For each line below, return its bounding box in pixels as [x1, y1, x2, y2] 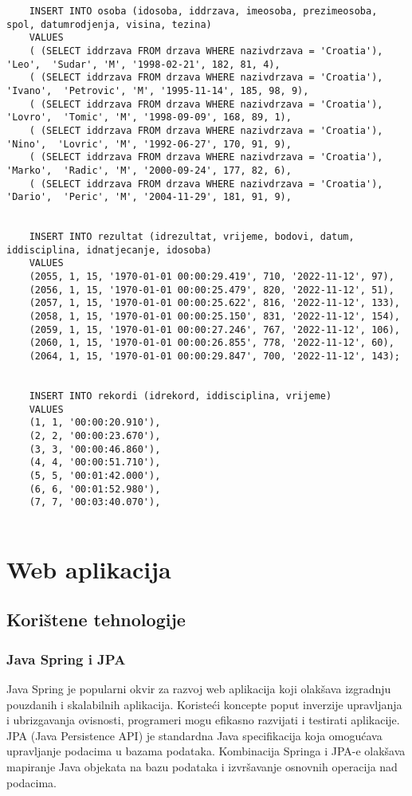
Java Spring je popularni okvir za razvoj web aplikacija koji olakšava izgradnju [6, 680, 391, 696]
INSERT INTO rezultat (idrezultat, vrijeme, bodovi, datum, [29, 231, 355, 243]
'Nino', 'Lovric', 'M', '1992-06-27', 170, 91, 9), [6, 138, 292, 150]
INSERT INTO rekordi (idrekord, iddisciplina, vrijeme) [29, 390, 332, 402]
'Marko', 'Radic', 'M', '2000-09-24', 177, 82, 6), [6, 164, 292, 176]
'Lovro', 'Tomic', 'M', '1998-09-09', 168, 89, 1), [6, 112, 292, 124]
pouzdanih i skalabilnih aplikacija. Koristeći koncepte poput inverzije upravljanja [6, 696, 402, 712]
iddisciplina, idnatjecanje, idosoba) [6, 244, 212, 256]
